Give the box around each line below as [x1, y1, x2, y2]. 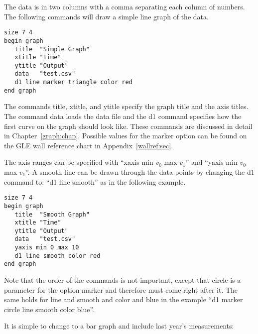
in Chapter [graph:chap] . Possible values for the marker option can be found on [4, 130, 247, 141]
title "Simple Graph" [14, 45, 90, 53]
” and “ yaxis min [185, 157, 238, 167]
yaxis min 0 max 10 [14, 244, 79, 251]
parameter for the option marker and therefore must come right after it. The [4, 284, 238, 295]
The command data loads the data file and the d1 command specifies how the [4, 111, 242, 121]
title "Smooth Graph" [14, 211, 90, 218]
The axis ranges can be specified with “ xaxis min [4, 157, 153, 167]
